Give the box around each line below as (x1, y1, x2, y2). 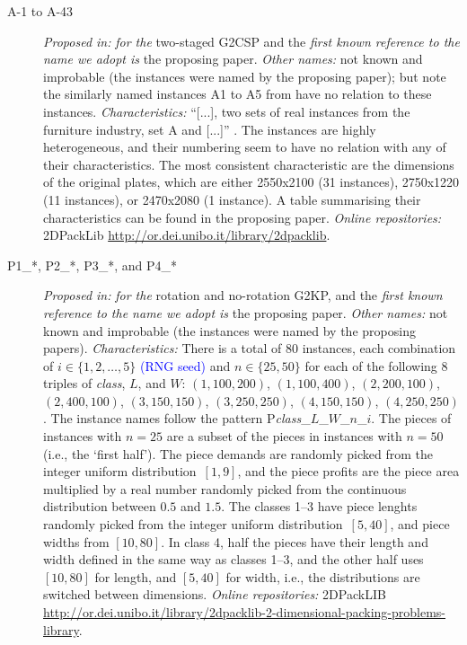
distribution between (43, 497, 156, 516)
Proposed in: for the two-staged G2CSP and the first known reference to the (43, 31, 460, 50)
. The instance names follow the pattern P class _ (43, 409, 311, 428)
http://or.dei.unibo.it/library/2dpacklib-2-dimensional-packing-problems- (43, 603, 446, 621)
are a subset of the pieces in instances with (166, 427, 402, 446)
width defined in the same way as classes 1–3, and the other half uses (43, 550, 424, 569)
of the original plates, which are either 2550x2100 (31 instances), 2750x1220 (43, 172, 460, 191)
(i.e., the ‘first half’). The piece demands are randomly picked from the (43, 444, 433, 463)
